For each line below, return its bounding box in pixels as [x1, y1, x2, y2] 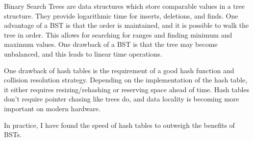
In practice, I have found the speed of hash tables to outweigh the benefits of [4, 120, 235, 130]
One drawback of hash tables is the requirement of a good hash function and [4, 65, 234, 75]
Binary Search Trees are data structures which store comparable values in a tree [4, 1, 245, 11]
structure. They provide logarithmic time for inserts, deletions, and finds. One [4, 10, 238, 20]
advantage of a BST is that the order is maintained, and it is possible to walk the [4, 20, 249, 30]
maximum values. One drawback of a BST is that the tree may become [4, 39, 218, 49]
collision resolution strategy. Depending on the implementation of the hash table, [4, 75, 248, 85]
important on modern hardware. [4, 103, 101, 113]
